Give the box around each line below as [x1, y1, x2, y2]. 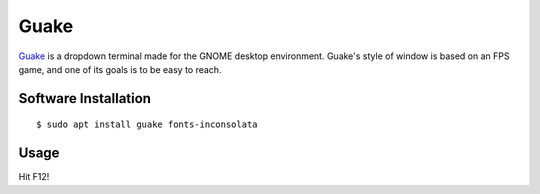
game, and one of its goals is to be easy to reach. [18, 63, 222, 75]
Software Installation [18, 90, 152, 107]
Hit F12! [18, 171, 50, 183]
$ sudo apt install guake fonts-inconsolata [36, 119, 259, 130]
